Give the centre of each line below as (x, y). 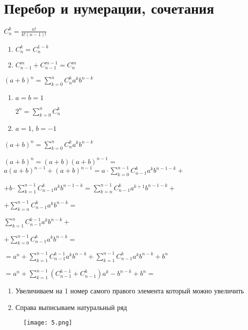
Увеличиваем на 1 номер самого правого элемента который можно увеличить (130, 291)
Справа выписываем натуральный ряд (71, 307)
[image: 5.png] (48, 323)
